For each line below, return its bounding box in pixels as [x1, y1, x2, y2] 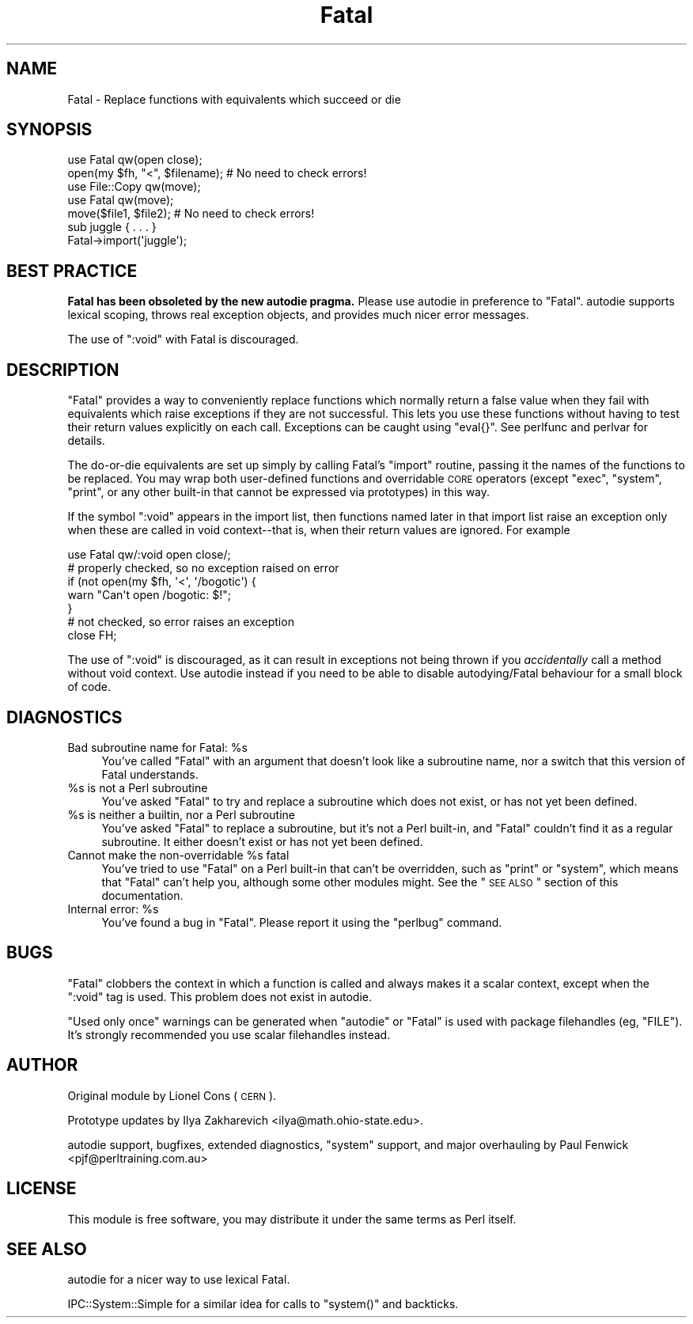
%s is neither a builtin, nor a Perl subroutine [67, 807, 295, 821]
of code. [67, 680, 112, 694]
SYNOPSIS [6, 120, 93, 140]
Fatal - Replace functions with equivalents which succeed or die [67, 92, 401, 106]
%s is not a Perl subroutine [67, 780, 208, 795]
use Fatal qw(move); [67, 193, 174, 207]
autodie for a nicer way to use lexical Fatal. [67, 1273, 290, 1287]
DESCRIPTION [6, 359, 119, 380]
